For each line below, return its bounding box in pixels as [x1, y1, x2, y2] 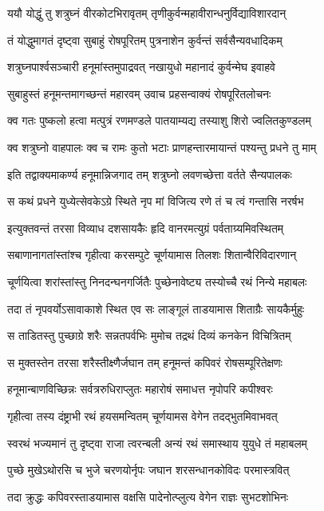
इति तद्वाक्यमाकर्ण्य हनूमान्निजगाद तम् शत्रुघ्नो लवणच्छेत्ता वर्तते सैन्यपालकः [7, 166, 292, 182]
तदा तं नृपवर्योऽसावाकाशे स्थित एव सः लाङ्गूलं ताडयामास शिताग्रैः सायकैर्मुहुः [7, 300, 305, 317]
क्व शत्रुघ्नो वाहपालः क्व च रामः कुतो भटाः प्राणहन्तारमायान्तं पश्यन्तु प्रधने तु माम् [7, 138, 317, 155]
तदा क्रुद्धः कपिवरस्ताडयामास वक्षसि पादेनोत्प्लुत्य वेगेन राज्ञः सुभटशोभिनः [7, 488, 289, 505]
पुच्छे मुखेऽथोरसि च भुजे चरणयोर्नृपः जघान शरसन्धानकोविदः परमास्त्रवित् [7, 461, 290, 478]
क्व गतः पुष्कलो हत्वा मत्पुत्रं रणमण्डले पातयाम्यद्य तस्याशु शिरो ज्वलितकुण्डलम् [7, 112, 311, 129]
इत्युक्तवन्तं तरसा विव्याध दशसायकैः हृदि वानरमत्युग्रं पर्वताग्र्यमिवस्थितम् [7, 219, 284, 236]
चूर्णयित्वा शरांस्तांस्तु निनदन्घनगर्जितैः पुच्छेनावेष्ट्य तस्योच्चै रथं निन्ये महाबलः [7, 273, 307, 289]
